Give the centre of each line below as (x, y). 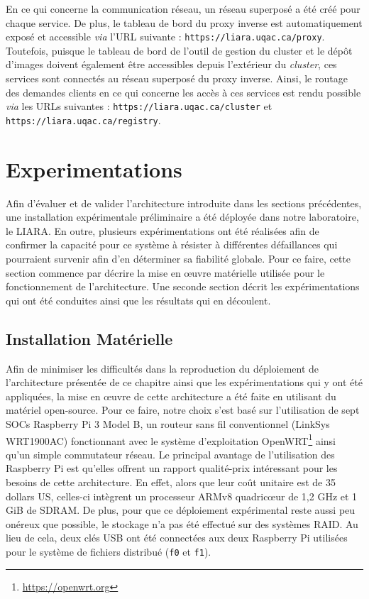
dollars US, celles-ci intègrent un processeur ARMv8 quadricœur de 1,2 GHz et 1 (182, 496)
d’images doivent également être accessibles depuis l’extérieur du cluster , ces (171, 64)
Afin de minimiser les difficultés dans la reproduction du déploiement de (163, 368)
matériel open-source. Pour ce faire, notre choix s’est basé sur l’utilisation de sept (183, 410)
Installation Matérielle (89, 338)
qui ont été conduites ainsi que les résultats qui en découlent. (138, 300)
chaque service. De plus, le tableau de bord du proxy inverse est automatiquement (184, 22)
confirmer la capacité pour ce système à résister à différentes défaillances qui (172, 244)
